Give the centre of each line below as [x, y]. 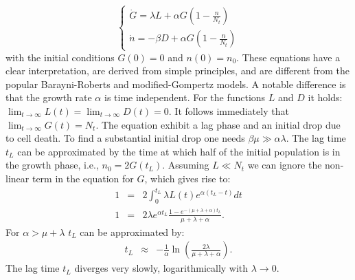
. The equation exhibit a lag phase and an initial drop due [218, 124]
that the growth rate [49, 97]
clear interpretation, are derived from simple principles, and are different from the [178, 71]
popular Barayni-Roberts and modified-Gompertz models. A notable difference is [176, 84]
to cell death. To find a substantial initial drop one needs [125, 138]
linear [18, 178]
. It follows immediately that [229, 110]
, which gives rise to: [187, 178]
